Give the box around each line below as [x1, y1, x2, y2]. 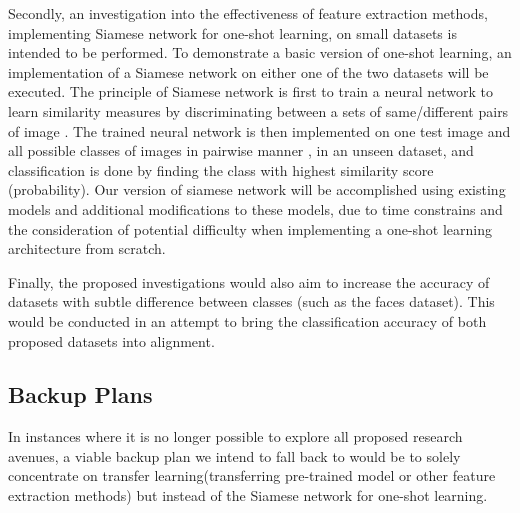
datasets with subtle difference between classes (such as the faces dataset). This [8, 291, 495, 312]
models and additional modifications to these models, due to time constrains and [8, 198, 503, 219]
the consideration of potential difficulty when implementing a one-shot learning [8, 218, 493, 239]
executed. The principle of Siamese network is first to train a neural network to [8, 81, 494, 102]
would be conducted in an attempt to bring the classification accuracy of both [8, 310, 487, 331]
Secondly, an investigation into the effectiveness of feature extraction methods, [8, 3, 488, 23]
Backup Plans [8, 379, 153, 410]
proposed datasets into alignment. [8, 330, 215, 351]
